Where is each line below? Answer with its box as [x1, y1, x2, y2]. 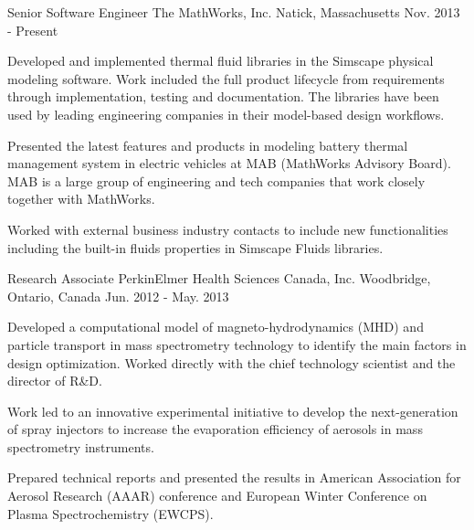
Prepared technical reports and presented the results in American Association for [7, 468, 461, 487]
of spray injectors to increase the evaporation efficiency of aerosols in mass [7, 419, 423, 439]
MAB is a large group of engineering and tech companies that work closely [7, 171, 426, 190]
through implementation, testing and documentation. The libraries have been [7, 87, 439, 106]
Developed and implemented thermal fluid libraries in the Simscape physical [7, 51, 434, 70]
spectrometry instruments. [7, 437, 154, 456]
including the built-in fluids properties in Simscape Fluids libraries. [7, 238, 384, 257]
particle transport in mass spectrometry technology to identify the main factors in [7, 334, 467, 354]
